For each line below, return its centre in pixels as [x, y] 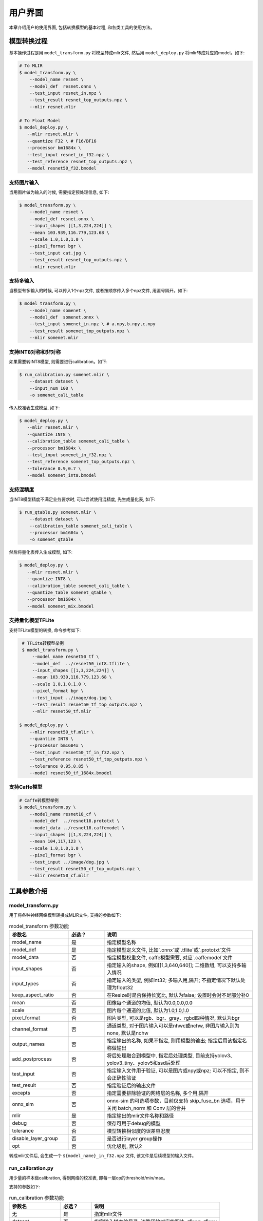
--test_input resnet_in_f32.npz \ [68, 155]
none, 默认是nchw [128, 1033]
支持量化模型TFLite [32, 620]
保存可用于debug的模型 [134, 1123]
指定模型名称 [122, 942]
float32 [125, 988]
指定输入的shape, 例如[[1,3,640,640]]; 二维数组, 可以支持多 [174, 965]
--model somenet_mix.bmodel [61, 606]
